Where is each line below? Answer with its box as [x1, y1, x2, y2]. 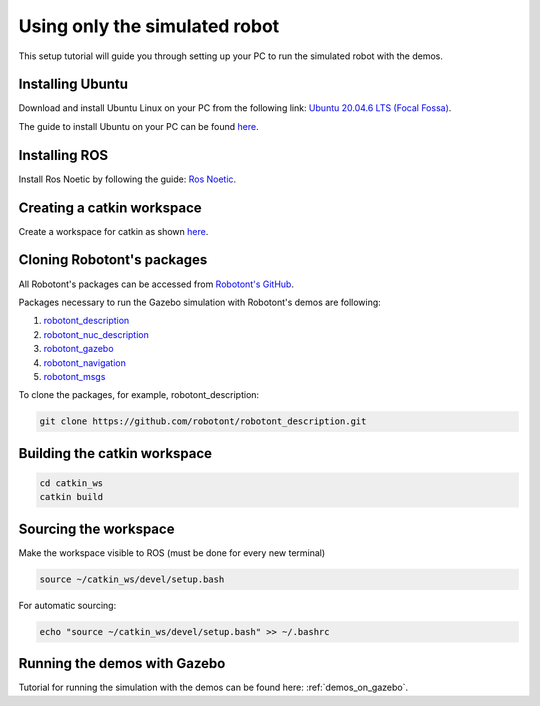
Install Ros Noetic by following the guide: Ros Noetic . [18, 173, 237, 185]
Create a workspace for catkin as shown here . [18, 225, 209, 237]
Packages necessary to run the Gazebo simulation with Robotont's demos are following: [18, 296, 382, 308]
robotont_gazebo [43, 343, 114, 355]
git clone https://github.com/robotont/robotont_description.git [39, 416, 367, 427]
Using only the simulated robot [18, 15, 280, 37]
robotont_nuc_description [43, 328, 150, 340]
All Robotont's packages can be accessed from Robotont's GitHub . [18, 278, 295, 290]
